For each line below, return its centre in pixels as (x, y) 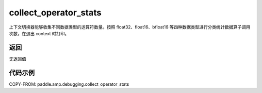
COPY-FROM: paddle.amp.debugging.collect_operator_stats (69, 84)
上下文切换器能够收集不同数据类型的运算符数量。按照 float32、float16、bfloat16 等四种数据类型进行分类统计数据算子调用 (130, 27)
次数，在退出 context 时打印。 (39, 33)
